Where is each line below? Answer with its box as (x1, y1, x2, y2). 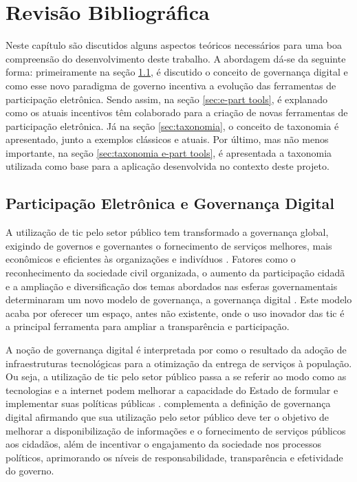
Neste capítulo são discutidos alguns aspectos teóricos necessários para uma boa (6, 38, 342, 52)
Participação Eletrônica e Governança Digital (6, 193, 334, 214)
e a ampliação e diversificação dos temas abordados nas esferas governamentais (6, 278, 338, 293)
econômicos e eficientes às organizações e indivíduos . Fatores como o (6, 252, 296, 266)
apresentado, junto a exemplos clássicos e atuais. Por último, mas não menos (6, 132, 329, 146)
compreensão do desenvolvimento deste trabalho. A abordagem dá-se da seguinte (6, 51, 346, 65)
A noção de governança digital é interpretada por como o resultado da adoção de (6, 342, 347, 357)
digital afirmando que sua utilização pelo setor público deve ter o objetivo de (6, 409, 329, 424)
